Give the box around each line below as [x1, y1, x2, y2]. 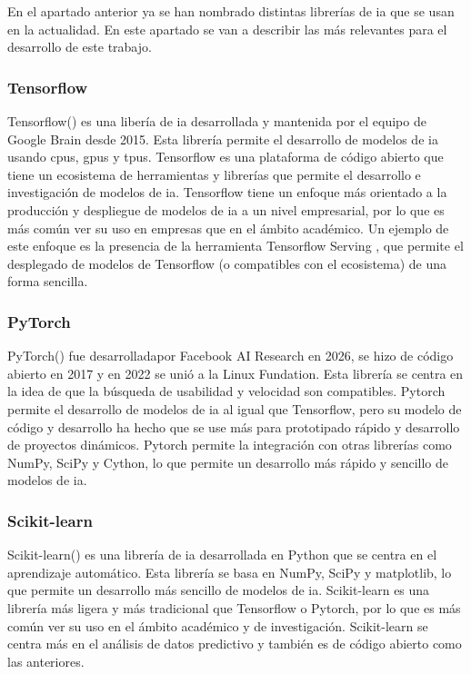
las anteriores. [7, 651, 85, 670]
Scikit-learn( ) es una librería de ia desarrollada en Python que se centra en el [7, 545, 437, 564]
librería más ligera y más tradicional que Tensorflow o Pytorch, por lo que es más [7, 598, 461, 617]
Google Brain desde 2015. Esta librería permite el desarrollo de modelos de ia [7, 129, 438, 148]
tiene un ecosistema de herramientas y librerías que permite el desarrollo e [7, 164, 421, 183]
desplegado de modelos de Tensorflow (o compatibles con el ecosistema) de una [7, 253, 447, 273]
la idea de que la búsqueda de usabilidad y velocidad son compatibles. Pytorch [7, 382, 446, 401]
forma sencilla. [7, 272, 88, 291]
